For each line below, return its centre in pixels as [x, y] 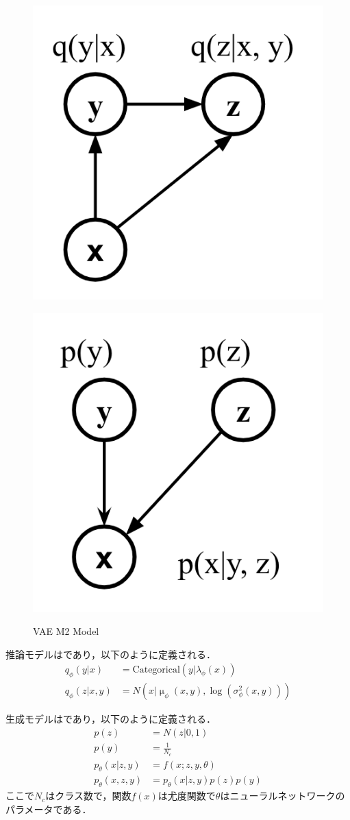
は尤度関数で [187, 796]
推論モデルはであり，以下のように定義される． [111, 654]
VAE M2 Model [66, 631]
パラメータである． [49, 809]
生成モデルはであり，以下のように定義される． [111, 719]
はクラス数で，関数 [88, 796]
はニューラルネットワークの [283, 796]
